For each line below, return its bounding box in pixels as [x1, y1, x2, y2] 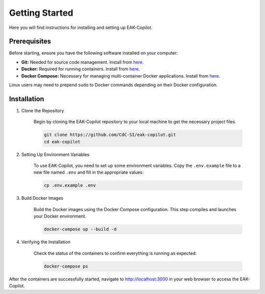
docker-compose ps [44, 263, 88, 269]
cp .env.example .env [44, 183, 96, 188]
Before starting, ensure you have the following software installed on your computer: [9, 50, 178, 56]
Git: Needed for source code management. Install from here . [21, 59, 144, 65]
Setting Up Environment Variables [21, 151, 90, 157]
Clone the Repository [21, 107, 64, 113]
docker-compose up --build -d [44, 226, 117, 232]
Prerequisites [9, 37, 51, 46]
